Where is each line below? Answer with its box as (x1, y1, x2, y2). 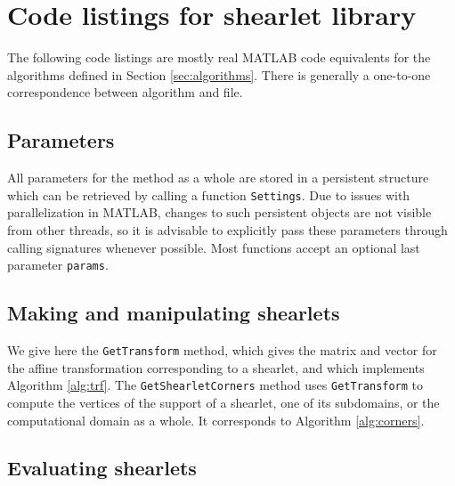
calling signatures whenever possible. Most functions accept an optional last (7, 238, 420, 256)
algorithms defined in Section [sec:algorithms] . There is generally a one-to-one (7, 65, 431, 84)
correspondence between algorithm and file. (7, 83, 243, 101)
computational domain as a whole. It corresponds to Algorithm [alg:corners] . (7, 410, 425, 429)
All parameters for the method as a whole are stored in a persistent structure (7, 168, 429, 187)
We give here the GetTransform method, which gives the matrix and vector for (7, 341, 437, 359)
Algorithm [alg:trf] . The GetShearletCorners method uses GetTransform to (7, 376, 424, 394)
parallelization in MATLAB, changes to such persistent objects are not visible (7, 203, 432, 222)
